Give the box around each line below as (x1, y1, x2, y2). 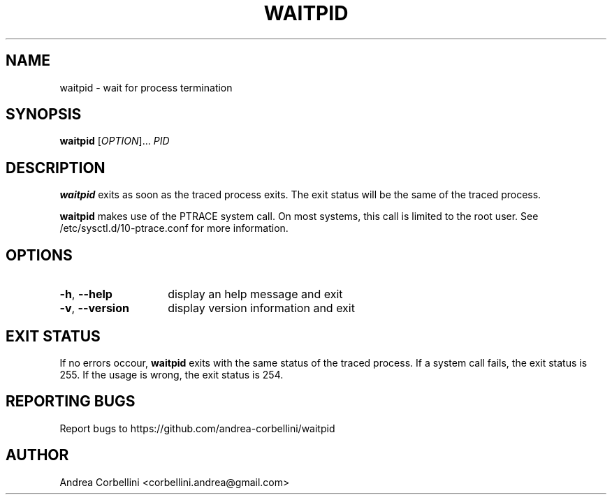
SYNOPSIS (6, 105, 82, 124)
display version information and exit (168, 301, 355, 316)
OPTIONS (6, 246, 73, 264)
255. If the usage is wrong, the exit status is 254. (59, 368, 284, 381)
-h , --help (59, 287, 112, 302)
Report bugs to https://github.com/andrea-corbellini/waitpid (59, 422, 335, 434)
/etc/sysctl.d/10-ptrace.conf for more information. (59, 222, 289, 235)
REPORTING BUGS (6, 392, 136, 411)
